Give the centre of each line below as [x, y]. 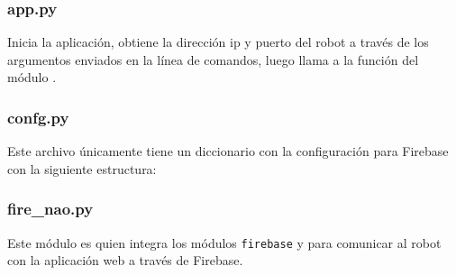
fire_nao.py [50, 209]
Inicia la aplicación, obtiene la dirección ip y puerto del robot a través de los [218, 42]
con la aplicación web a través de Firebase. [125, 260]
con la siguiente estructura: [82, 168]
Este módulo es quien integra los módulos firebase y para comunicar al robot [224, 242]
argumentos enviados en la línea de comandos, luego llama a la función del [213, 59]
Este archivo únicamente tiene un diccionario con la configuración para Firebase [228, 151]
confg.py [38, 117]
